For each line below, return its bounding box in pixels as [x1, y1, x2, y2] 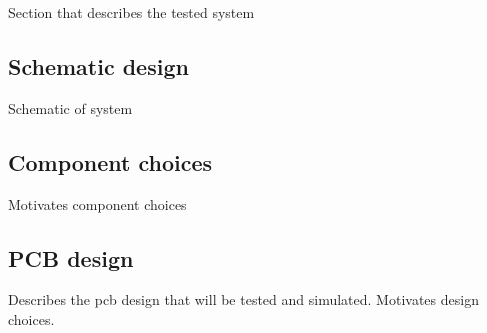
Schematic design [8, 50, 189, 81]
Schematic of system [8, 97, 133, 118]
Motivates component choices [8, 193, 187, 214]
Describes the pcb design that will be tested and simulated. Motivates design [8, 289, 479, 310]
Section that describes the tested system [8, 2, 255, 22]
